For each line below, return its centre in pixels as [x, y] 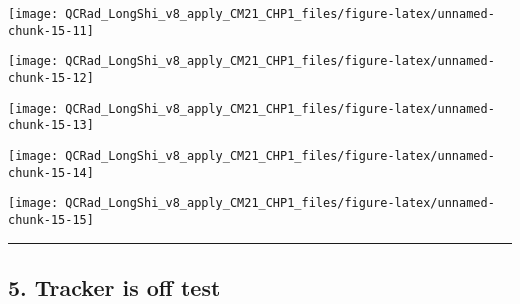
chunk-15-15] [51, 219]
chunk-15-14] [51, 172]
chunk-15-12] [51, 77]
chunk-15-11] [51, 30]
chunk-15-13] [51, 125]
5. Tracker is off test [114, 286]
